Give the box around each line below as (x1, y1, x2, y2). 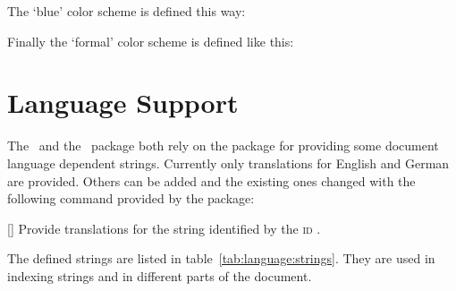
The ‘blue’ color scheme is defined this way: (7, 2, 246, 20)
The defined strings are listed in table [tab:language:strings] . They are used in (7, 249, 435, 268)
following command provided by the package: (7, 189, 255, 208)
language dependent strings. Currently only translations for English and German (7, 153, 450, 172)
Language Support (7, 84, 239, 121)
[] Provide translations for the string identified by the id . (7, 218, 321, 237)
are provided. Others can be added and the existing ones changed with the (7, 171, 416, 190)
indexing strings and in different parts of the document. (7, 266, 312, 285)
